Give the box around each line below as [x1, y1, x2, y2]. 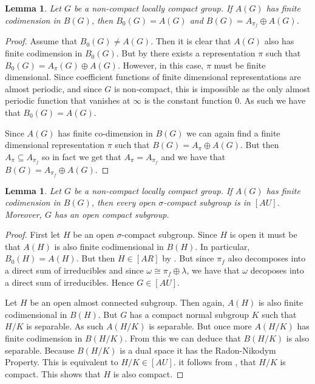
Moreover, [5, 207, 42, 220]
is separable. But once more [149, 320, 252, 332]
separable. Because [5, 343, 75, 356]
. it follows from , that [173, 355, 256, 368]
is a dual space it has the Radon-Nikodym [120, 343, 276, 356]
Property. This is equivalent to [5, 355, 118, 368]
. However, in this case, [117, 58, 204, 71]
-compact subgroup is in [163, 196, 251, 209]
